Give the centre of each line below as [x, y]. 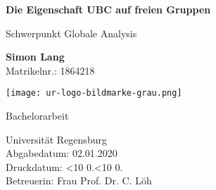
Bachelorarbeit [37, 116]
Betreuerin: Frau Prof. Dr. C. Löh [79, 180]
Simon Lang [35, 57]
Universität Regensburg [56, 139]
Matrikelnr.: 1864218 [50, 70]
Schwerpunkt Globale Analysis [71, 33]
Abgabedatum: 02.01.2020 [62, 153]
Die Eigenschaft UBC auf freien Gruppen [108, 9]
